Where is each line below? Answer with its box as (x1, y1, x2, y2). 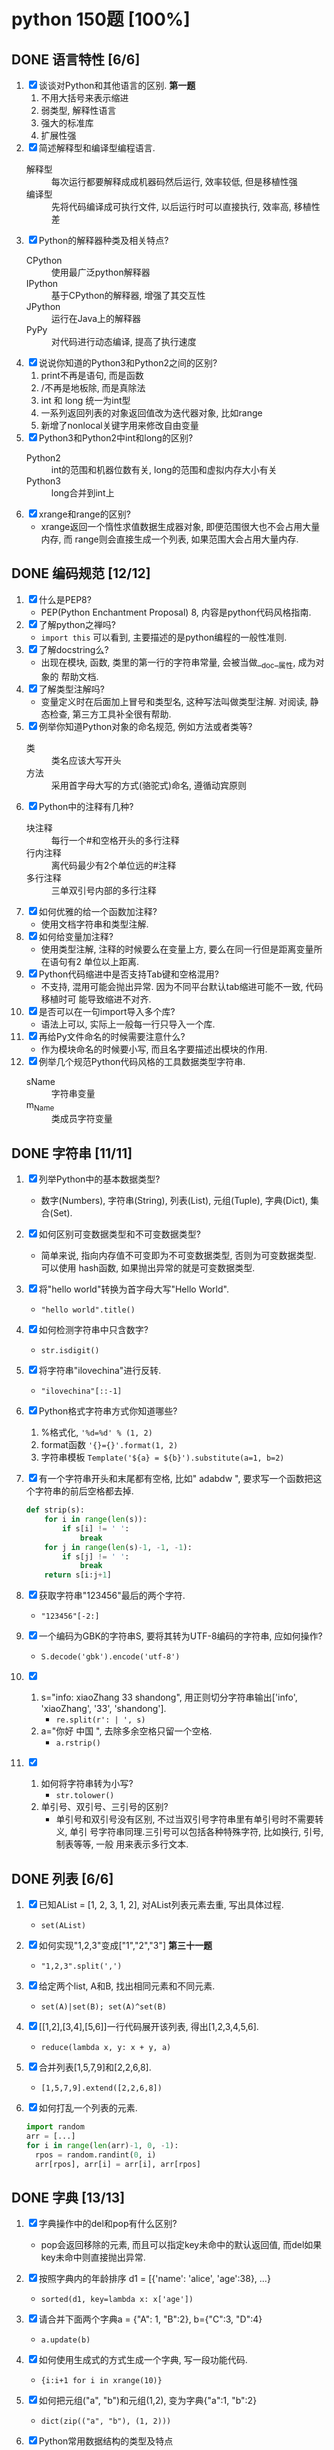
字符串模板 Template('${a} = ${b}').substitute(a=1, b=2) (40, 1451, 285, 1464)
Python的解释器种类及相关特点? (38, 235, 169, 246)
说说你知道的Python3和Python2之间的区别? (38, 357, 218, 369)
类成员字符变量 (50, 1113, 113, 1125)
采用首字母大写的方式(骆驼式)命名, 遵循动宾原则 (50, 779, 247, 791)
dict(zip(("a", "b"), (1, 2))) (40, 2416, 172, 2427)
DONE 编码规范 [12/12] (11, 565, 151, 582)
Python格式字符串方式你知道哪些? (38, 1405, 178, 1417)
